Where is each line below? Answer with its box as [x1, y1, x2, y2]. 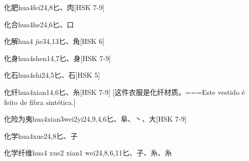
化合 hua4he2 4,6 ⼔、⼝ [4, 19, 74, 29]
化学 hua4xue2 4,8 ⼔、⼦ [4, 130, 78, 141]
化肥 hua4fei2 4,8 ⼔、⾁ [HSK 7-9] [4, 2, 105, 12]
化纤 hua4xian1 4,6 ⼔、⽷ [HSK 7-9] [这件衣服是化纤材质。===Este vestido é [4, 86, 245, 97]
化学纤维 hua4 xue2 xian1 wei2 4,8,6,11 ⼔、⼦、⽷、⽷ [4, 147, 172, 158]
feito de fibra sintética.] [4, 96, 76, 107]
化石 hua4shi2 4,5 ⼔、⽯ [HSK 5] [4, 70, 100, 80]
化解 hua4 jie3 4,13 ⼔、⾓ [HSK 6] [4, 36, 105, 46]
